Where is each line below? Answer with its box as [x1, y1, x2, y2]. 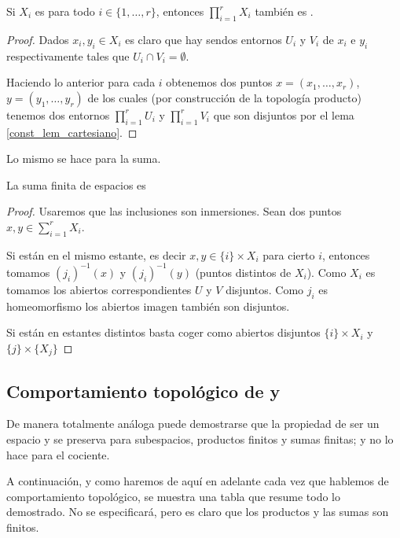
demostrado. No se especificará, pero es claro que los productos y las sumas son [6, 503, 389, 520]
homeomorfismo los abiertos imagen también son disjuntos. [6, 297, 290, 314]
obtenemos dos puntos [166, 74, 273, 90]
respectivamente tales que [6, 47, 130, 64]
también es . [255, 3, 314, 19]
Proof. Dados [6, 31, 69, 47]
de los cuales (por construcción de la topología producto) [87, 89, 361, 105]
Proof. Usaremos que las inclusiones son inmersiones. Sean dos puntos [6, 203, 342, 219]
